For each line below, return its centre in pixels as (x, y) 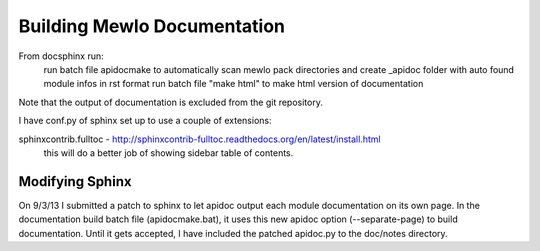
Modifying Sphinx (75, 181)
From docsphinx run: (61, 56)
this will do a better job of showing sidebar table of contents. (168, 152)
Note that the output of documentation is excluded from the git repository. (171, 102)
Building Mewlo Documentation (151, 26)
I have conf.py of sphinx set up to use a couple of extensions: (145, 121)
